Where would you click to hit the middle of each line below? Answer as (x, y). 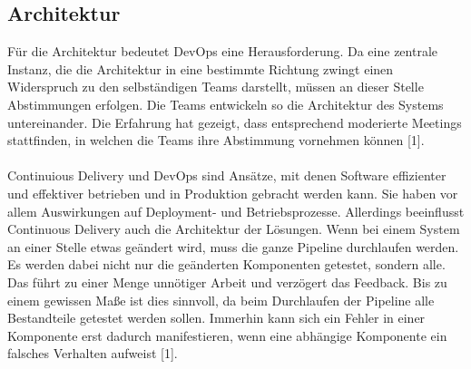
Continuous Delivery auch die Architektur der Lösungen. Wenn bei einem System (234, 229)
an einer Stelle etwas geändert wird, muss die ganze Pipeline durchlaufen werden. (233, 246)
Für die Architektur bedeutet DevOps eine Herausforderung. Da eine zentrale (223, 51)
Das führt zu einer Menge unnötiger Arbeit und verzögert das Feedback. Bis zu (227, 282)
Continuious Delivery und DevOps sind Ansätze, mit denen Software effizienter (227, 175)
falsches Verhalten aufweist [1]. (93, 353)
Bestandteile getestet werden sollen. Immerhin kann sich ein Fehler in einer (216, 318)
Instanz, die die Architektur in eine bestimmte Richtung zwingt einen (201, 68)
